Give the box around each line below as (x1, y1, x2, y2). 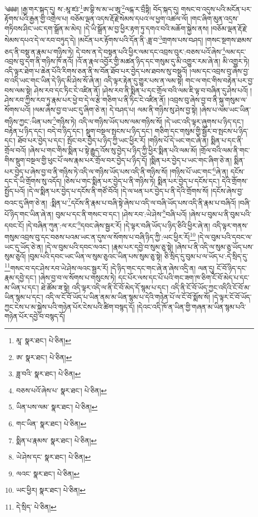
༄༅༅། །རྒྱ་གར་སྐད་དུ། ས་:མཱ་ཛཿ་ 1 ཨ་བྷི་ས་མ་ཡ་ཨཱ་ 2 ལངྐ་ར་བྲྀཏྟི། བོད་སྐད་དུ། (4, 2, 179, 14)
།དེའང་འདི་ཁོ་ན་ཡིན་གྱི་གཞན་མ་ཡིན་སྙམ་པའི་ (137, 301, 246, 311)
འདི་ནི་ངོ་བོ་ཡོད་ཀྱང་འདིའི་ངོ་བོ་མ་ (170, 282, 251, 292)
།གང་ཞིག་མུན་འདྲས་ (190, 13, 239, 24)
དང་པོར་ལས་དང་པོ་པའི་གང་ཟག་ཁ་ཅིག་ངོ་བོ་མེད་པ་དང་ (118, 272, 250, 282)
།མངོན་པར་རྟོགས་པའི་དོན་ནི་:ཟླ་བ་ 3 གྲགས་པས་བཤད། (78, 33, 203, 45)
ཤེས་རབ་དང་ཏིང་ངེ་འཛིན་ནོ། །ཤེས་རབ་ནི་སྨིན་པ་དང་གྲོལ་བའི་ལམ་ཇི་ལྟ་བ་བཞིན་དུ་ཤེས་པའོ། (34, 85, 248, 95)
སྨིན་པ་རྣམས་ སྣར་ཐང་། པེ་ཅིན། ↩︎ (16, 435, 97, 445)
